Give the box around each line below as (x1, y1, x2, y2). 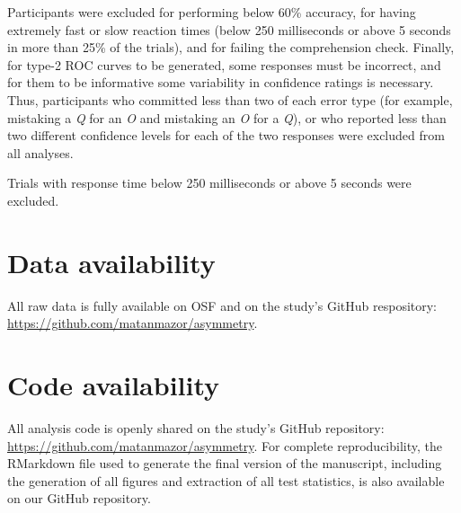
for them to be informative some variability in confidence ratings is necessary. (7, 73, 434, 92)
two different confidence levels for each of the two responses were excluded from (7, 126, 445, 145)
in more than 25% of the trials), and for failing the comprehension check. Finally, (7, 38, 455, 57)
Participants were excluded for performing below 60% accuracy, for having (7, 3, 416, 21)
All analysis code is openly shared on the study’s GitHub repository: (7, 418, 385, 437)
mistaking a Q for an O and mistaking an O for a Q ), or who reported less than (7, 108, 447, 127)
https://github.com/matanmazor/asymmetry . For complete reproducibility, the (7, 436, 442, 455)
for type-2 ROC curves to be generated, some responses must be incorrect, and (7, 55, 441, 74)
